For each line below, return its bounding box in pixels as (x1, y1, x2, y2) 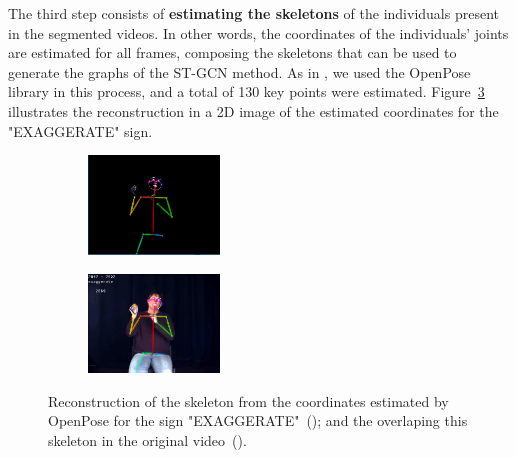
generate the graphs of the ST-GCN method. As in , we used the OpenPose (8, 61, 471, 82)
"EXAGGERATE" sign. (8, 120, 153, 141)
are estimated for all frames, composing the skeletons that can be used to (8, 42, 457, 63)
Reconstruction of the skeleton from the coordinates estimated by (48, 390, 449, 411)
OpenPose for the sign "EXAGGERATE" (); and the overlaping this (48, 410, 468, 431)
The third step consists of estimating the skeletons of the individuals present (8, 3, 499, 23)
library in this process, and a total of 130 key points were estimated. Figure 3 (8, 81, 485, 102)
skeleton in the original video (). (48, 429, 247, 450)
